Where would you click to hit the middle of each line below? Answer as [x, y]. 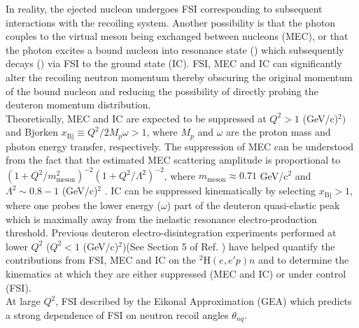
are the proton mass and [279, 132]
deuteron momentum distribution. [78, 105]
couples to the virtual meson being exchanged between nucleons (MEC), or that [177, 36]
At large [23, 301]
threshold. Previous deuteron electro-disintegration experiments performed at [171, 233]
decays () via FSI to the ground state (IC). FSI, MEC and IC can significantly [174, 63]
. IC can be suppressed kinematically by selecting [210, 191]
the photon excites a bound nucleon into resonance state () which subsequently [175, 49]
